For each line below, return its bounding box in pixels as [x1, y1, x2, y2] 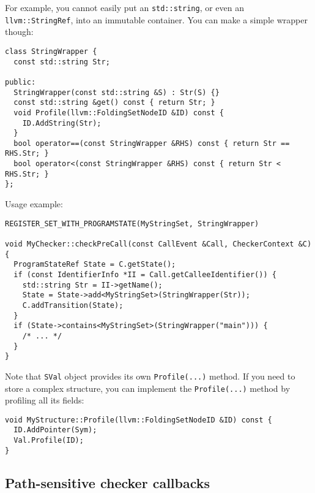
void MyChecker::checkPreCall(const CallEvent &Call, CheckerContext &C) [5, 240, 312, 248]
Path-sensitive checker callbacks [5, 473, 210, 492]
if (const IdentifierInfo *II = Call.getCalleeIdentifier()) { [13, 270, 276, 279]
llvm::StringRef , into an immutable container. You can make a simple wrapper [5, 13, 308, 26]
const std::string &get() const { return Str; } [13, 98, 215, 107]
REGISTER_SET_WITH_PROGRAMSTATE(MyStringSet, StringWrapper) [5, 219, 259, 228]
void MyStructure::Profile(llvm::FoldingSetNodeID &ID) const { [5, 415, 272, 424]
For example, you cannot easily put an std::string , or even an [5, 1, 245, 13]
